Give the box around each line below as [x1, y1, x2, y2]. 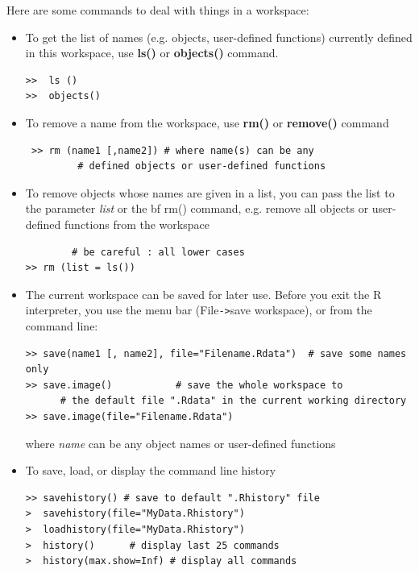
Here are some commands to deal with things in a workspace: [6, 2, 309, 18]
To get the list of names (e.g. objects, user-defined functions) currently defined [25, 28, 413, 45]
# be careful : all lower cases [72, 246, 245, 258]
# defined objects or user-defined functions [77, 160, 326, 172]
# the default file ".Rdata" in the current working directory [60, 395, 407, 407]
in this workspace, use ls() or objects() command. [25, 44, 279, 61]
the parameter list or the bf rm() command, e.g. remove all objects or [25, 200, 369, 217]
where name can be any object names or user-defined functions [25, 434, 336, 451]
